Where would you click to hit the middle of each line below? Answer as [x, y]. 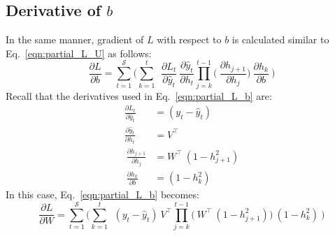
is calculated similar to [280, 39]
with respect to [189, 39]
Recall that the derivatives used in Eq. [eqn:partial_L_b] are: [139, 95]
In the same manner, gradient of [75, 39]
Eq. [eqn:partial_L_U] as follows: [79, 53]
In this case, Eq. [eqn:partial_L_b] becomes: [102, 194]
